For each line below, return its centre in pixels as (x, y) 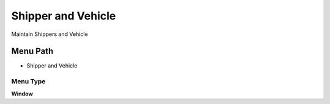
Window (22, 94)
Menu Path (32, 51)
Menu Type (28, 81)
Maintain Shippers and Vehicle (50, 34)
